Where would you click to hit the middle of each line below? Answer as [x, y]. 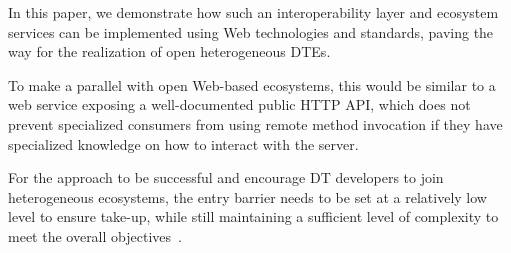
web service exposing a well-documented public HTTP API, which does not [239, 104]
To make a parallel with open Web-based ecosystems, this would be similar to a [252, 84]
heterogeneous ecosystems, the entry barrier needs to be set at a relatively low [247, 196]
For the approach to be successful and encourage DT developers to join [226, 177]
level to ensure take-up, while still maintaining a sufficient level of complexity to [253, 216]
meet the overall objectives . [95, 235]
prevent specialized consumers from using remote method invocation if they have [255, 123]
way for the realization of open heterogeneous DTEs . [169, 51]
